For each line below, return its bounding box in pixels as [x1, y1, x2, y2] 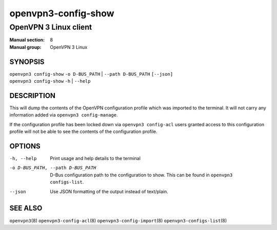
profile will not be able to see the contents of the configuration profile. [9, 128, 157, 135]
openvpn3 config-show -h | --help [9, 78, 91, 84]
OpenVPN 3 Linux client [9, 22, 92, 32]
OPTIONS [9, 142, 41, 150]
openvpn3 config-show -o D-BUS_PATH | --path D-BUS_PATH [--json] [9, 71, 173, 77]
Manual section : [9, 37, 45, 43]
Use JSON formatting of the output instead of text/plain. [50, 188, 169, 194]
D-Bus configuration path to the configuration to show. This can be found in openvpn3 [50, 172, 233, 178]
